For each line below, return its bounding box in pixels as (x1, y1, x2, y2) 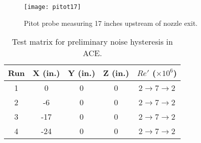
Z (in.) (103, 67, 129, 79)
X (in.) (32, 67, 60, 79)
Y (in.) (68, 67, 96, 79)
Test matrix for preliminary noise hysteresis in (12, 36, 173, 48)
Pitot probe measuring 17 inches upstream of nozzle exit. (24, 17, 198, 28)
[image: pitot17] (24, 3, 81, 10)
